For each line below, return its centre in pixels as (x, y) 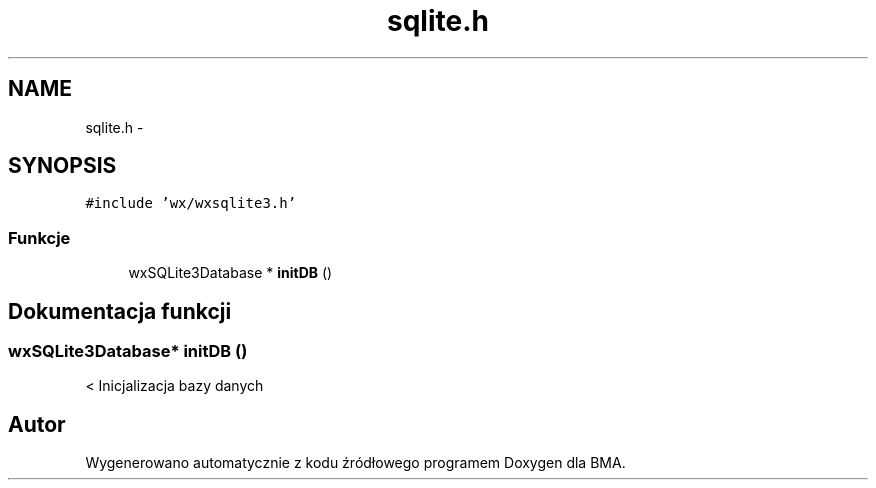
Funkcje (39, 237)
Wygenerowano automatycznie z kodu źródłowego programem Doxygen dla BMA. (355, 463)
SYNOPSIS (62, 166)
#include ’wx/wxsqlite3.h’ (191, 203)
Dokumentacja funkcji (120, 311)
